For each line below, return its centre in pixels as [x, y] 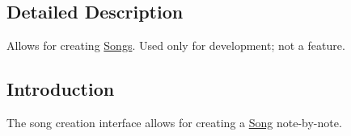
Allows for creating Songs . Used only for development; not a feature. [176, 45]
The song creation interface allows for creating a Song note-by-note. [174, 122]
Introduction [61, 89]
